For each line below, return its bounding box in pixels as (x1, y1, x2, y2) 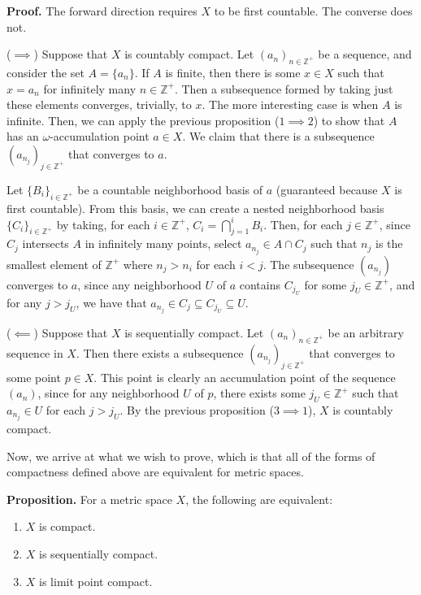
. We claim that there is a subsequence (182, 128, 375, 145)
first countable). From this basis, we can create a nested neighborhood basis (7, 199, 384, 216)
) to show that (313, 111, 385, 128)
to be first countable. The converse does (214, 2, 413, 19)
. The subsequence (263, 255, 354, 272)
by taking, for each (56, 215, 150, 232)
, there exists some (213, 384, 306, 402)
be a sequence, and (318, 46, 412, 63)
